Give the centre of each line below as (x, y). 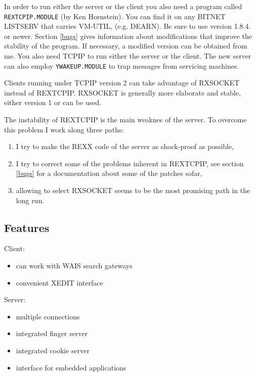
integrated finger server (52, 333)
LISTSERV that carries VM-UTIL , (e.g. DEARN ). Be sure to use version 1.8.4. (127, 26)
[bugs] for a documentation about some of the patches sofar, (109, 173)
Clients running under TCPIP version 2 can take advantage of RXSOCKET (122, 83)
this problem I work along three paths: (64, 129)
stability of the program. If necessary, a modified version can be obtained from (126, 46)
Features (27, 227)
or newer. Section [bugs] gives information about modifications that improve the (128, 36)
